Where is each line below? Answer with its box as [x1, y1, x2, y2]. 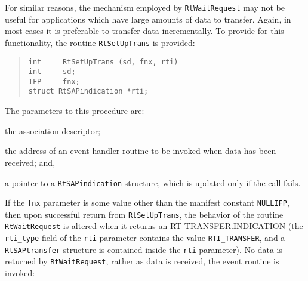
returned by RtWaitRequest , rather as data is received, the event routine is [5, 255, 279, 267]
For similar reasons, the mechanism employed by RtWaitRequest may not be [5, 1, 285, 13]
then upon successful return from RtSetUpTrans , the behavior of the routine [5, 208, 284, 220]
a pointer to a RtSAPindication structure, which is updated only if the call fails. [5, 176, 301, 189]
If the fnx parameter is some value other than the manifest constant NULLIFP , [5, 196, 289, 209]
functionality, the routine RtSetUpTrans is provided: [5, 36, 195, 48]
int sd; [28, 67, 76, 76]
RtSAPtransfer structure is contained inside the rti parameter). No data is [5, 243, 283, 255]
